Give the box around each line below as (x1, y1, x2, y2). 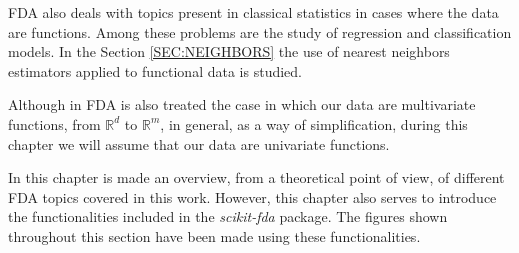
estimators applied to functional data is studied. (8, 60, 302, 81)
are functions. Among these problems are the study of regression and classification (8, 21, 512, 42)
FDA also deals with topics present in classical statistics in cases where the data (8, 2, 499, 22)
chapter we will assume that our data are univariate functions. (8, 133, 390, 154)
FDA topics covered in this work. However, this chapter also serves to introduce (8, 186, 497, 207)
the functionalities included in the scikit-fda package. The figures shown (8, 206, 448, 227)
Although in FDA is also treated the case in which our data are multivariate (8, 94, 476, 115)
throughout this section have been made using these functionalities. (8, 225, 421, 246)
